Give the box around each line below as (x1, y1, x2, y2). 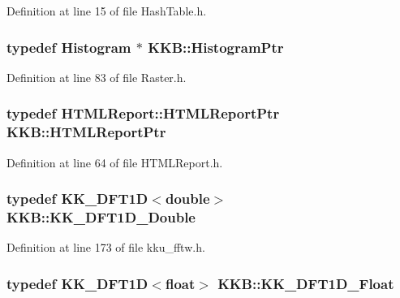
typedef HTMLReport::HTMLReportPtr (6, 103, 280, 123)
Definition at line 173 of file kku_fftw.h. (6, 239, 205, 256)
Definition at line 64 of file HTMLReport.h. (6, 153, 223, 171)
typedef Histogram (6, 37, 131, 57)
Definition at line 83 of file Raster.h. (6, 68, 187, 85)
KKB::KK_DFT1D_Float (217, 273, 394, 293)
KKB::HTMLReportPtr (6, 122, 166, 142)
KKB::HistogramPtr (148, 37, 284, 57)
